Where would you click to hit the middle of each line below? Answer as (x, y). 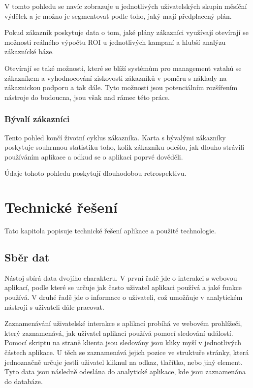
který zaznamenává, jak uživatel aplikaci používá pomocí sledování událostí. (119, 333)
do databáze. (24, 381)
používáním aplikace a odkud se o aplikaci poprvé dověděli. (94, 156)
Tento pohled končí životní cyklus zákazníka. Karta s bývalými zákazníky (115, 137)
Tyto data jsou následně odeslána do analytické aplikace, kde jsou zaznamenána (125, 372)
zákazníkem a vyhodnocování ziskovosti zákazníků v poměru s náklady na (116, 78)
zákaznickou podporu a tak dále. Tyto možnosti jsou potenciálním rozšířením (121, 87)
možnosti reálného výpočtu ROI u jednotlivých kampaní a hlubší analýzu (115, 42)
